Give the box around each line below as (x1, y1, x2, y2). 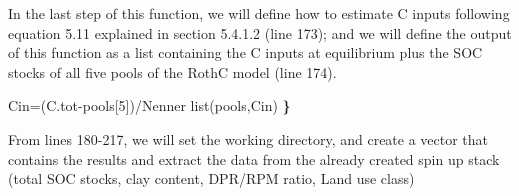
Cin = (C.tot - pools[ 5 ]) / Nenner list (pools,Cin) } (8, 95, 291, 116)
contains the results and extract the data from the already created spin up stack (8, 148, 500, 169)
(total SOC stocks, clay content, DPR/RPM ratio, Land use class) (8, 168, 415, 189)
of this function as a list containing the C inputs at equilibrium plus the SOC (8, 42, 483, 63)
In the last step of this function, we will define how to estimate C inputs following (8, 3, 510, 23)
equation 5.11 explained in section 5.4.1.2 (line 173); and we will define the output (8, 22, 512, 43)
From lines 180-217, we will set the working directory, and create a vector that (8, 128, 489, 149)
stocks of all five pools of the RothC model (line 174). (8, 61, 337, 82)
